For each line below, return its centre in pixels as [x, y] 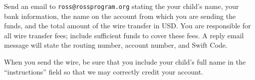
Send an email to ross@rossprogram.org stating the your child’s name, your [122, 6]
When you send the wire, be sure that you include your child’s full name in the [125, 62]
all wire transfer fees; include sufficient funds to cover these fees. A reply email [124, 35]
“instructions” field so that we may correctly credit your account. [104, 71]
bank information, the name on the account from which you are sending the [120, 16]
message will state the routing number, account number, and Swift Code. [116, 45]
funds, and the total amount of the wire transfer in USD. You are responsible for [127, 26]
